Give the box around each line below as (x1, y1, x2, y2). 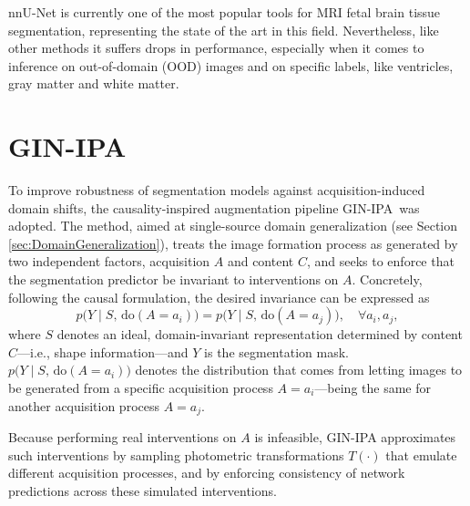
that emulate (385, 445, 457, 464)
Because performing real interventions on (8, 428, 237, 447)
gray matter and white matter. (8, 74, 179, 93)
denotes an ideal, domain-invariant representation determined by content (56, 325, 463, 344)
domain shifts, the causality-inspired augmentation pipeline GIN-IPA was (8, 198, 420, 217)
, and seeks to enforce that (306, 252, 455, 271)
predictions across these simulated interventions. (8, 480, 277, 500)
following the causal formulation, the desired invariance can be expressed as (8, 287, 430, 306)
